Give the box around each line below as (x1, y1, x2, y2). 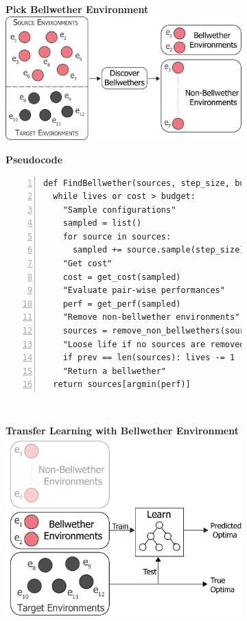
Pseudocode (5, 152, 63, 166)
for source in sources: (62, 231, 172, 242)
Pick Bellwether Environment (5, 2, 149, 16)
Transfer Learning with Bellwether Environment (5, 423, 239, 437)
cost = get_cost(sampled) (62, 272, 181, 282)
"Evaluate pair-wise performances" (62, 285, 225, 296)
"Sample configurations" (62, 204, 176, 215)
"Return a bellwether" (62, 366, 166, 376)
